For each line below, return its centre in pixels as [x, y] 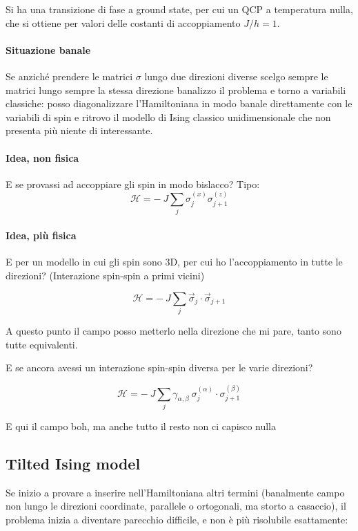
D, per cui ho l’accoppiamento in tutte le [256, 262]
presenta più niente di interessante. [79, 130]
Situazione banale [48, 49]
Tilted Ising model [73, 463]
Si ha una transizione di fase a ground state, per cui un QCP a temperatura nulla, [179, 9]
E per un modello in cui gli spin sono [84, 262]
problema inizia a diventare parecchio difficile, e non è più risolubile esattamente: [177, 519]
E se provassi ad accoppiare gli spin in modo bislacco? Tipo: [133, 184]
